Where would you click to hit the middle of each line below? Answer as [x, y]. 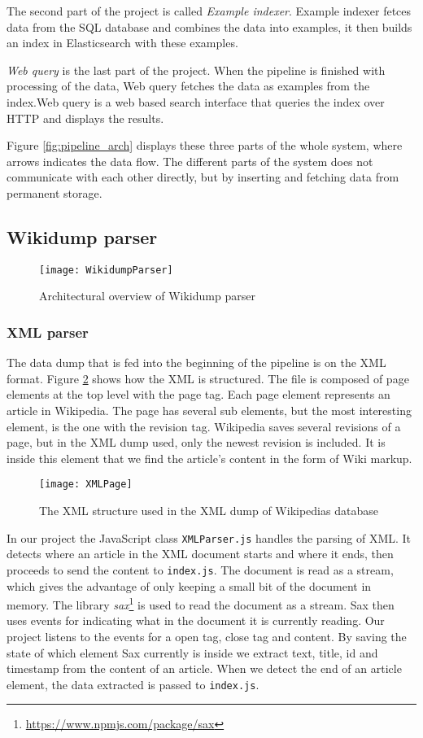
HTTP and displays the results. [85, 118]
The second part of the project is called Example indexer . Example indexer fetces [209, 11]
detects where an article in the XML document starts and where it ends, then [200, 554]
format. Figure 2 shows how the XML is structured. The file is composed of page [208, 378]
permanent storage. [55, 192]
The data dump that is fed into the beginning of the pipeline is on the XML [196, 362]
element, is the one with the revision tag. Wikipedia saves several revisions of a [204, 426]
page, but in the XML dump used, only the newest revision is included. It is [196, 442]
